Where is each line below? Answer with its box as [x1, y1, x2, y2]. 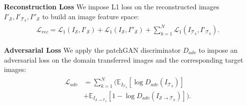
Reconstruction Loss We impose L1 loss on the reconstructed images [4, 1, 219, 11]
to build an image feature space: [42, 11, 139, 21]
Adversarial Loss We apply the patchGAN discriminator [4, 45, 181, 55]
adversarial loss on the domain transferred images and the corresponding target [4, 54, 244, 65]
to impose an [198, 45, 238, 55]
